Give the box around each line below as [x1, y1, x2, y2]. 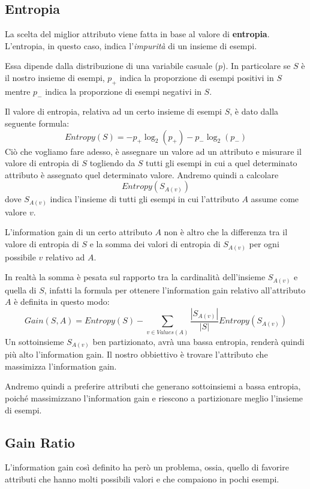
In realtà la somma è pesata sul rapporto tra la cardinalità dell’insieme [5, 271, 266, 283]
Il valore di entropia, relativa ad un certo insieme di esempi [5, 105, 222, 118]
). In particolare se [222, 59, 291, 72]
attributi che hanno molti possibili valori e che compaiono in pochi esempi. [5, 472, 279, 485]
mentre [5, 85, 31, 97]
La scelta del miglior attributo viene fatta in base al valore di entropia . [5, 28, 270, 40]
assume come [251, 193, 299, 205]
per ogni [249, 238, 279, 250]
